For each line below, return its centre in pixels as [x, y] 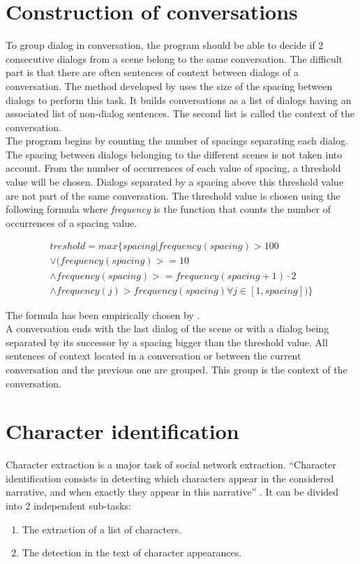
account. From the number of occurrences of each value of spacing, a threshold [173, 168]
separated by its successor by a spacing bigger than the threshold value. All [167, 342]
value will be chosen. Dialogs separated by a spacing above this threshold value [175, 182]
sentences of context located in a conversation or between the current [153, 356]
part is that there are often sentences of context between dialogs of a [152, 72]
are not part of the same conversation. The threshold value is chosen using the [173, 195]
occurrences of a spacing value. [72, 222]
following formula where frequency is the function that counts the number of [168, 209]
